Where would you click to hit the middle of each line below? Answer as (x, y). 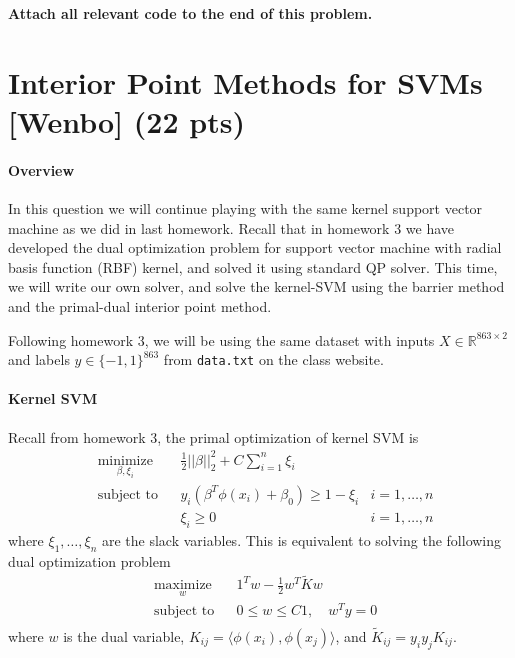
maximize (182, 585)
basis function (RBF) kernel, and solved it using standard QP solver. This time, (253, 266)
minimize (125, 460)
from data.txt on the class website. (273, 359)
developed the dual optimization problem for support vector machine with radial (255, 247)
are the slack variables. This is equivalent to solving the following (301, 539)
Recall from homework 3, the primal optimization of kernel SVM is (213, 436)
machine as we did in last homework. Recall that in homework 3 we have (231, 227)
